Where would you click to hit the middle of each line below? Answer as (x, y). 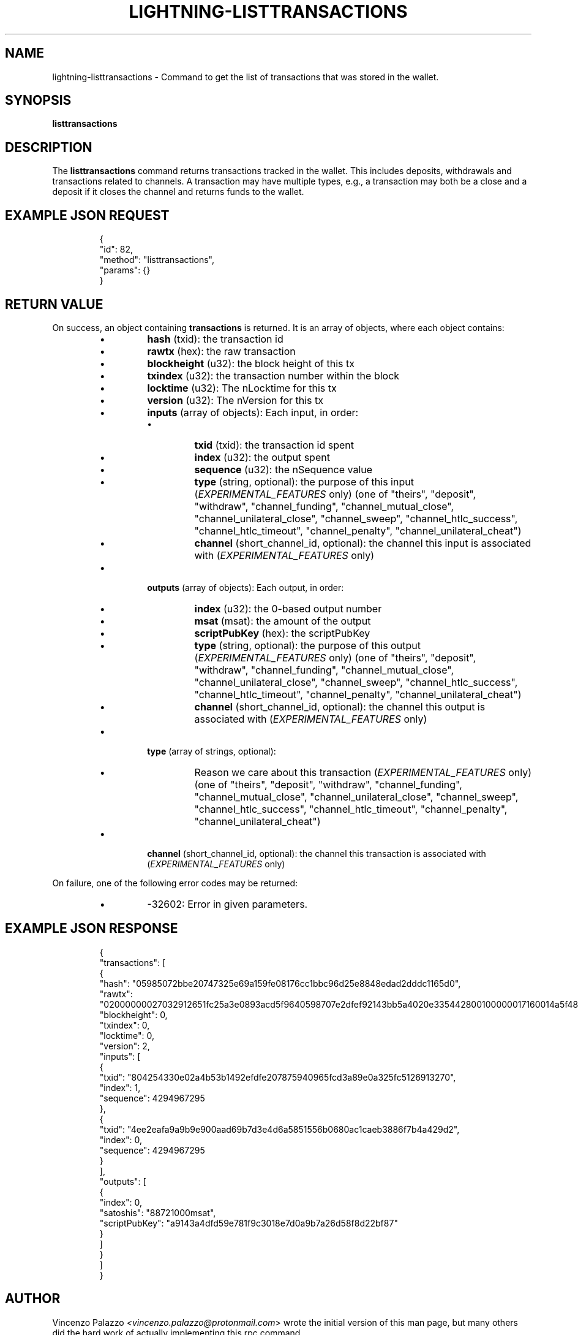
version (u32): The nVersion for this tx (235, 400)
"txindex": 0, (125, 1025)
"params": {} (125, 270)
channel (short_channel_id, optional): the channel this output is (340, 706)
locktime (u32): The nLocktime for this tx (242, 388)
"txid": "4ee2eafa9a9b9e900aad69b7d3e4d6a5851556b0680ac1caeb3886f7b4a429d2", (280, 1129)
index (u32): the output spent (262, 457)
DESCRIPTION (49, 147)
